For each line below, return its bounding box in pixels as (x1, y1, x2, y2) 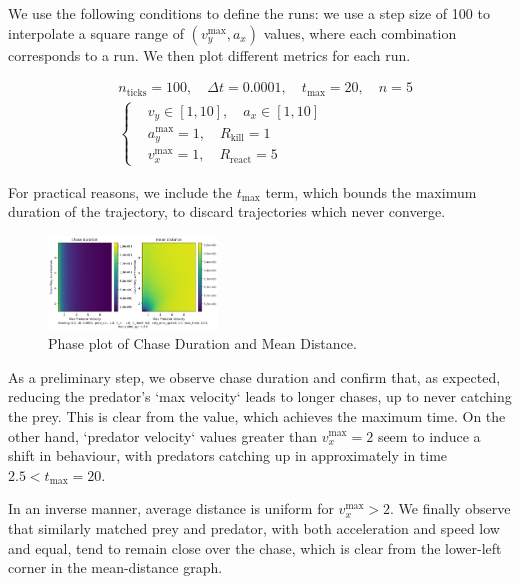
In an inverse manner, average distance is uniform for (8, 498, 334, 519)
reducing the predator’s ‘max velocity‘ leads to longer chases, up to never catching (8, 386, 512, 407)
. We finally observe (390, 498, 511, 519)
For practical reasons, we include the (8, 181, 233, 202)
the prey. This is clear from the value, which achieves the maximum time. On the (8, 405, 506, 426)
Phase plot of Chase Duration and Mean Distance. (48, 333, 357, 354)
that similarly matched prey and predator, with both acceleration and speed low (8, 517, 500, 538)
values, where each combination (263, 22, 457, 43)
